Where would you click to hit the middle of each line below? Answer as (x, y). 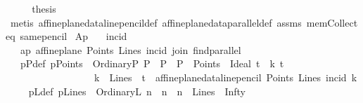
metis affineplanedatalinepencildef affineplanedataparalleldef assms (156, 22)
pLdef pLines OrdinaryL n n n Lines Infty (137, 91)
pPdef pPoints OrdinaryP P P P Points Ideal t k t (152, 63)
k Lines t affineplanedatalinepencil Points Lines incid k (225, 77)
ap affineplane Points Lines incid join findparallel (130, 49)
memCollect (332, 22)
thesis (44, 8)
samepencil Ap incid (74, 36)
